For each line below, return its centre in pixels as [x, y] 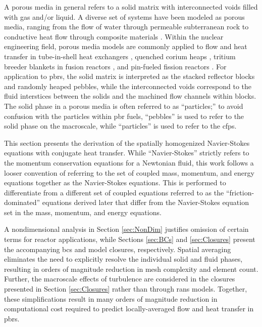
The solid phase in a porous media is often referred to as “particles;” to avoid [124, 106]
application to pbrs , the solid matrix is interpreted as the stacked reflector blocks [129, 76]
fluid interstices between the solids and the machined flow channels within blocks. [130, 96]
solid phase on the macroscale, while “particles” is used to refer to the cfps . [120, 126]
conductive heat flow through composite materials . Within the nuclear [114, 36]
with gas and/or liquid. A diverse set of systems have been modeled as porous [124, 16]
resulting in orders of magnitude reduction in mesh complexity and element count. [131, 269]
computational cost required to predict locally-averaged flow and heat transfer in [129, 309]
